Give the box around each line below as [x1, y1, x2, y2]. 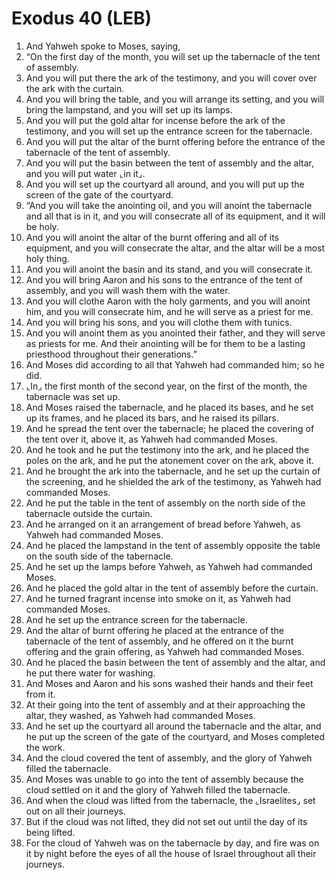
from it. [25, 688, 56, 700]
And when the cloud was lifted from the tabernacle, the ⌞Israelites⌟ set [25, 794, 316, 806]
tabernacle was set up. [25, 390, 121, 402]
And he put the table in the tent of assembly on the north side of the [25, 497, 306, 509]
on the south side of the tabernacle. [25, 550, 174, 562]
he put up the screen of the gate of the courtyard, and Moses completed [25, 730, 325, 742]
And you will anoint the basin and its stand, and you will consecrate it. [25, 263, 314, 275]
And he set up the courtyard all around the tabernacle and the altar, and [25, 720, 322, 732]
